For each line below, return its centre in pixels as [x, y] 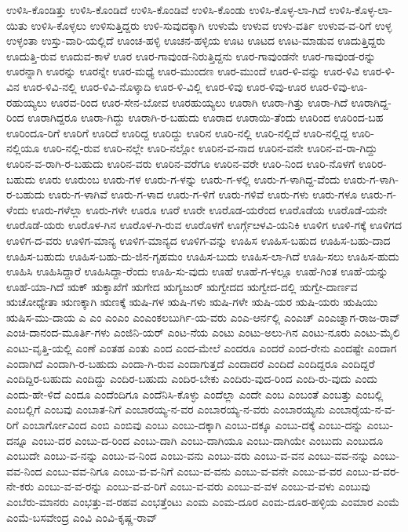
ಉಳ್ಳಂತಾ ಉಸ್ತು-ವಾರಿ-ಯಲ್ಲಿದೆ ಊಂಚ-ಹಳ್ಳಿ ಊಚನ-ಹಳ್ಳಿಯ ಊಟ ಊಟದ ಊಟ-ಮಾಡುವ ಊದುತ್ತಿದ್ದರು [196, 40]
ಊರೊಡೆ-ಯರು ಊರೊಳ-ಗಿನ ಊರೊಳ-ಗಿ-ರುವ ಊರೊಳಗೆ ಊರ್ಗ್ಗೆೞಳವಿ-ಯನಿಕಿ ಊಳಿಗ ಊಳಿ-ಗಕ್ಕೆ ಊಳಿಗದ [204, 225]
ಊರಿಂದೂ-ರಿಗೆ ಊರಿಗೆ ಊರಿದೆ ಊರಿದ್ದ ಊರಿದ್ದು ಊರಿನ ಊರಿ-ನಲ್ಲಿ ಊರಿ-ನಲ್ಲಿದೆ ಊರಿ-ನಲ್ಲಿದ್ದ [177, 132]
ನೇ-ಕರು [20, 486]
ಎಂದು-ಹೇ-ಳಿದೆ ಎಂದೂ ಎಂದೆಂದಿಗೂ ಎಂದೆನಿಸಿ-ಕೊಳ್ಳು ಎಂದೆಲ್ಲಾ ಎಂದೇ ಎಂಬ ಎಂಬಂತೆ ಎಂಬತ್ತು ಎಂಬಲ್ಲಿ [195, 394]
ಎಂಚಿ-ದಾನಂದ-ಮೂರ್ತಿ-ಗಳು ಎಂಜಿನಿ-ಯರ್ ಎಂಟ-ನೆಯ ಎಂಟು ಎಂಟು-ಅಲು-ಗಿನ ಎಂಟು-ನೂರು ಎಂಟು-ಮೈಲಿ [203, 332]
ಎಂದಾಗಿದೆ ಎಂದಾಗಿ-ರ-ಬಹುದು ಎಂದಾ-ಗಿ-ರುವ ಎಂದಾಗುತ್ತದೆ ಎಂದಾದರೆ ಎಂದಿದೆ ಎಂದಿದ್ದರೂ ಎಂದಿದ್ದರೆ [191, 363]
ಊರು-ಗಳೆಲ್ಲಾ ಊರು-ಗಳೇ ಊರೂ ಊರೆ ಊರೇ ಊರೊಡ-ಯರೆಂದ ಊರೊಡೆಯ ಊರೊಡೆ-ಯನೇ [209, 209]
